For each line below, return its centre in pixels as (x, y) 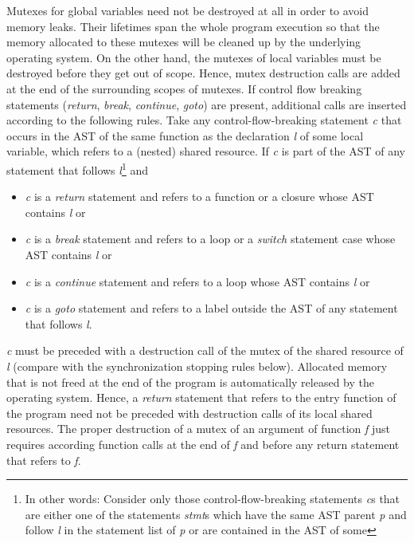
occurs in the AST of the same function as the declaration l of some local (185, 135)
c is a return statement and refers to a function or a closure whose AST (199, 197)
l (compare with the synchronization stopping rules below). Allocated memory (197, 366)
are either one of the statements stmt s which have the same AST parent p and (216, 514)
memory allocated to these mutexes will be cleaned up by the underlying (184, 42)
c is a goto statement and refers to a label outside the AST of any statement (211, 308)
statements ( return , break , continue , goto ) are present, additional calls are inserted (207, 104)
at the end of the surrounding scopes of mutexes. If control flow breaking (184, 88)
